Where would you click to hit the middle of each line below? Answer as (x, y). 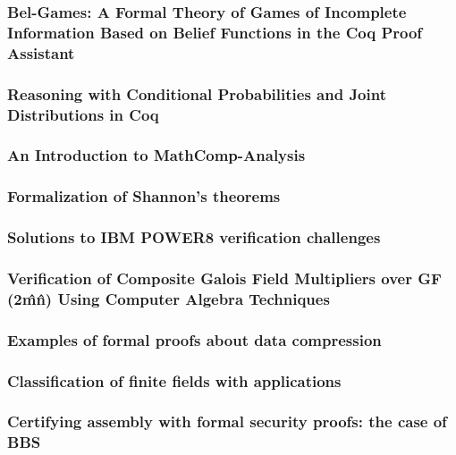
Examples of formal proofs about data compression (194, 339)
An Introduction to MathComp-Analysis (156, 155)
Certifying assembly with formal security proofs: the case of (227, 421)
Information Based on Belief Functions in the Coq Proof (215, 32)
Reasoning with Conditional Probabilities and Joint (197, 93)
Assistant (41, 52)
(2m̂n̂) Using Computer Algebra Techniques (169, 298)
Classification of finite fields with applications (174, 380)
